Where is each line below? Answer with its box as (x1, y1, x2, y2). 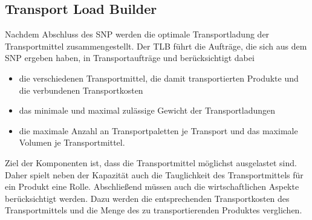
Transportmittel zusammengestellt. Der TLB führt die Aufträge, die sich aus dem (5, 39, 307, 52)
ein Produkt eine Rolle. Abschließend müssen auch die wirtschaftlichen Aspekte (5, 180, 299, 193)
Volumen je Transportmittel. (19, 136, 125, 149)
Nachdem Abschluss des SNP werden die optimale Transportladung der (5, 28, 270, 40)
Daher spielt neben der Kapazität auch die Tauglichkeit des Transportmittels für (5, 168, 304, 181)
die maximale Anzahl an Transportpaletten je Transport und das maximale (19, 124, 298, 137)
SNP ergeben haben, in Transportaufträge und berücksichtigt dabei (5, 51, 255, 64)
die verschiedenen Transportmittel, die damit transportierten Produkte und (19, 71, 299, 84)
